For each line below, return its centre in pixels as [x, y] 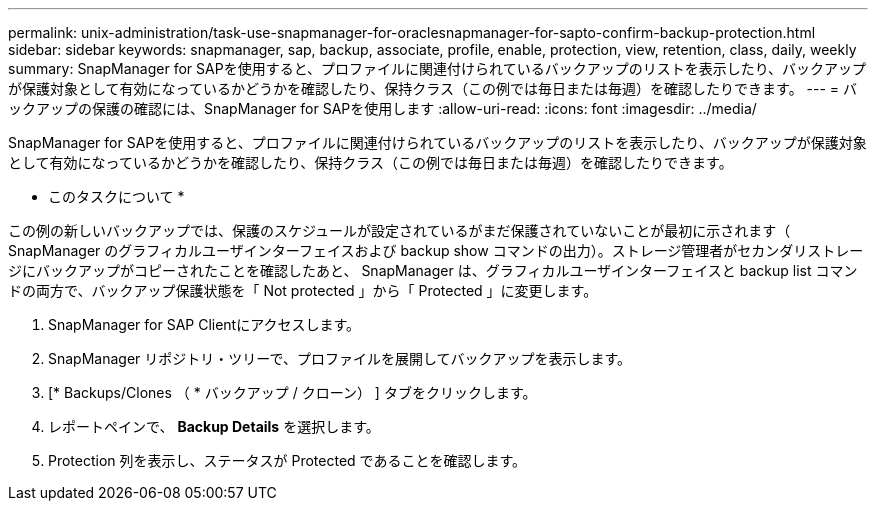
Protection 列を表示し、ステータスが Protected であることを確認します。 [287, 460]
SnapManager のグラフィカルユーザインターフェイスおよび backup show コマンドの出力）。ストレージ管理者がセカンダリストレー [436, 250]
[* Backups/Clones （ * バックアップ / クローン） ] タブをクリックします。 [292, 392]
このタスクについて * [116, 196]
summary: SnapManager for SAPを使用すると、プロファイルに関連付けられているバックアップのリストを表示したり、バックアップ [437, 68]
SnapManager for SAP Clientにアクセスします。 [204, 324]
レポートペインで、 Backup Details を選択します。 [214, 426]
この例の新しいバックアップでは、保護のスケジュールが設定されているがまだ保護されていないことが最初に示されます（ [399, 230]
